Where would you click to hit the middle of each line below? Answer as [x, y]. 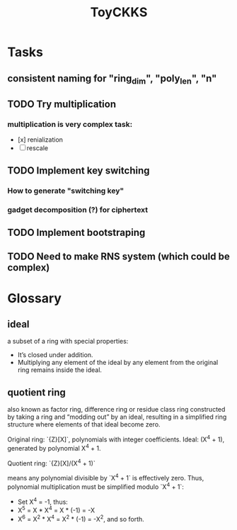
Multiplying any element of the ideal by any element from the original [118, 363]
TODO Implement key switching [79, 170]
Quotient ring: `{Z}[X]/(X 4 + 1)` [51, 463]
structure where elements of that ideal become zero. [84, 424]
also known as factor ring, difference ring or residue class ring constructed [116, 410]
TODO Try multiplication [62, 105]
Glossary [35, 298]
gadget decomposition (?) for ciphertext [78, 210]
